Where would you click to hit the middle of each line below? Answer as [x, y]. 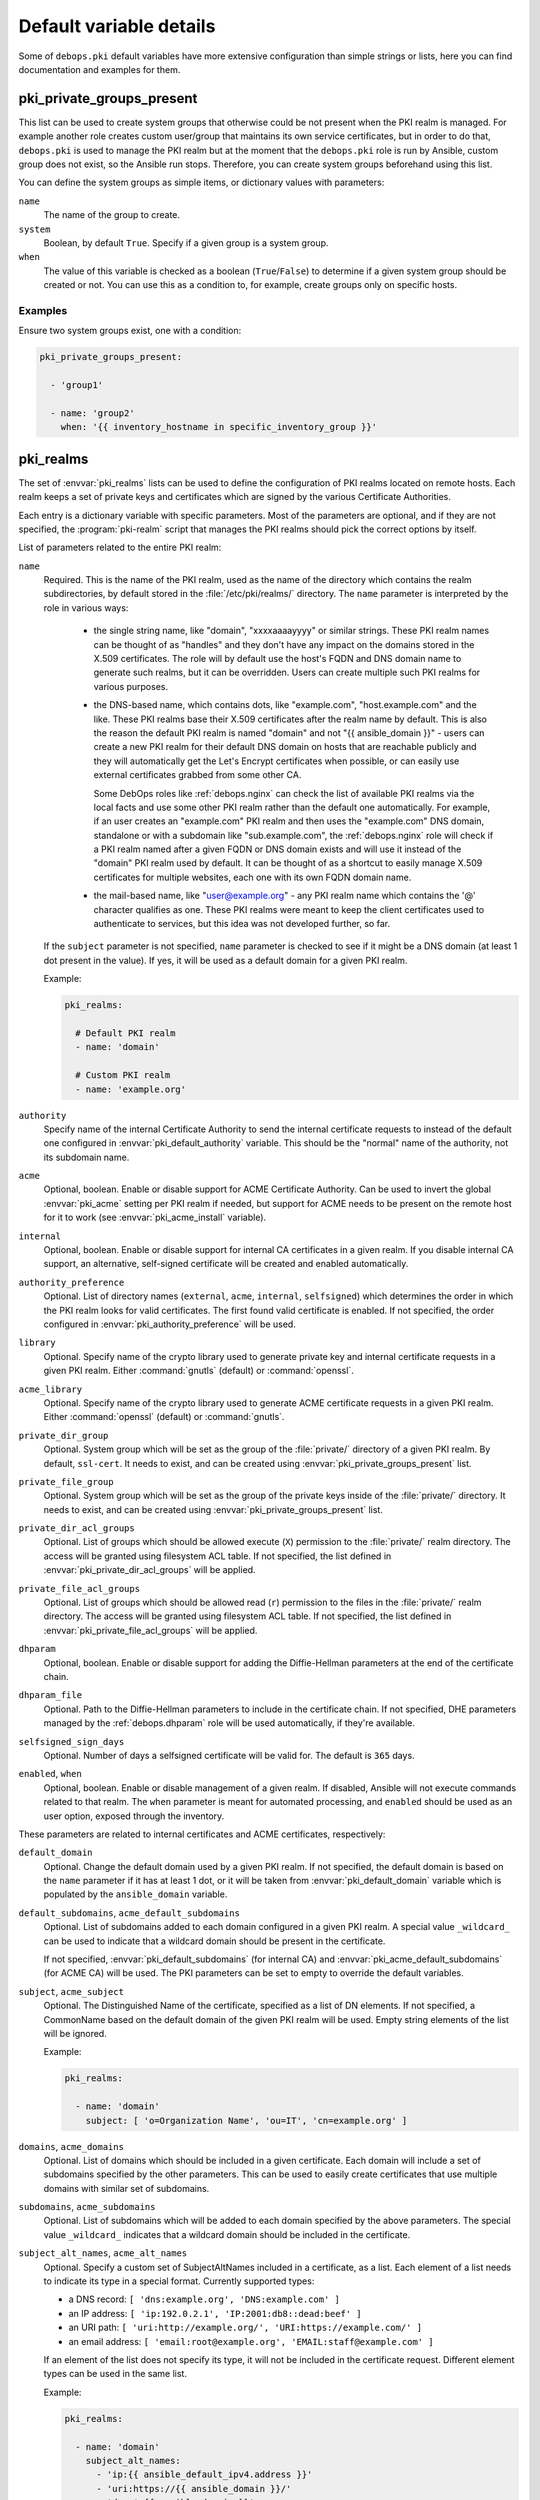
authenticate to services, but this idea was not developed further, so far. [241, 924]
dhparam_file [50, 1695]
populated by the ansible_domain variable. [135, 1894]
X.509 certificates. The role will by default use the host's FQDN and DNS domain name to [277, 659]
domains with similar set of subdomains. [126, 2188]
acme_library [50, 1389]
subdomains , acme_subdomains [87, 2207]
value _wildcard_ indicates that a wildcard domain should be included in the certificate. [227, 2234]
